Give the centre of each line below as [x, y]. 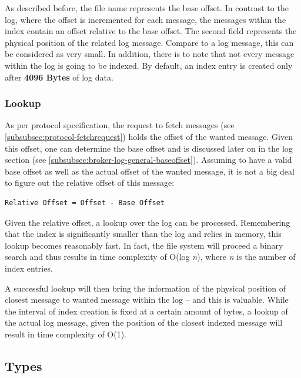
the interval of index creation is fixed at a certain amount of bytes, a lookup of [146, 311]
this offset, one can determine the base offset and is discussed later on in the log [149, 148]
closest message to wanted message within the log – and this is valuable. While [147, 300]
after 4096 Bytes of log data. [59, 77]
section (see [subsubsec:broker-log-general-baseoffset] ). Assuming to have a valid [148, 160]
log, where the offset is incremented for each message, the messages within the [146, 19]
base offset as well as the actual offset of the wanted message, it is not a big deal [150, 171]
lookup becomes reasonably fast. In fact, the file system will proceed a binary [144, 245]
